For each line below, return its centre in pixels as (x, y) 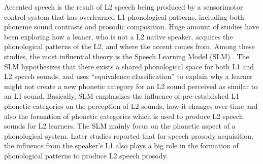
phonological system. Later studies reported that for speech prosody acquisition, (129, 135)
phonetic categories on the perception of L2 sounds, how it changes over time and (131, 106)
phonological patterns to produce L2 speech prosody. (86, 155)
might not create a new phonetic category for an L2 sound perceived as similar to (131, 86)
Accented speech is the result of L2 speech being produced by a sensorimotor (124, 7)
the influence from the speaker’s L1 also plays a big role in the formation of (121, 146)
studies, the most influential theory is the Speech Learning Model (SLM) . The (127, 56)
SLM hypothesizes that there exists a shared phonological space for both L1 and (129, 66)
